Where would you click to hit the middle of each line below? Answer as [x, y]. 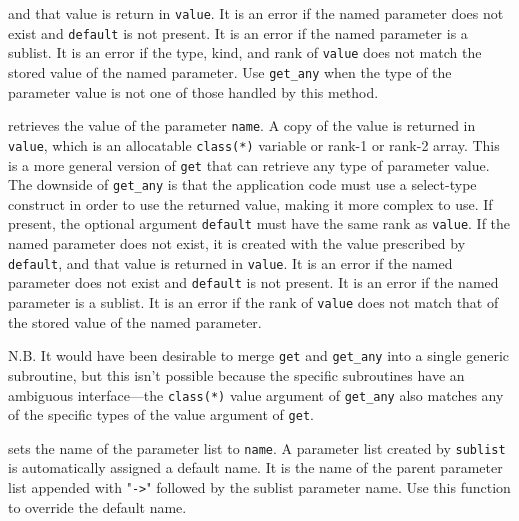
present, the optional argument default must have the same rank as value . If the [259, 223]
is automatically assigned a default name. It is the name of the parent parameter [255, 467]
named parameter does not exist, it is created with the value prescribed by [237, 243]
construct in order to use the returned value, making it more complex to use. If [250, 203]
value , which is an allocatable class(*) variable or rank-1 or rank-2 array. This [254, 144]
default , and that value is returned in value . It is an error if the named [230, 262]
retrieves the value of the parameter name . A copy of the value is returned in [242, 125]
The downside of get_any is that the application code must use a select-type [242, 184]
